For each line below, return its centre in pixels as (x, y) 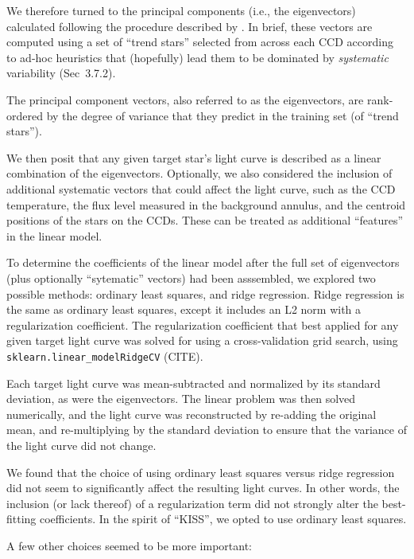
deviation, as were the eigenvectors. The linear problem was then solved (181, 399)
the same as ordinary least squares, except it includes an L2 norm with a (184, 309)
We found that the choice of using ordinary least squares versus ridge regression (201, 472)
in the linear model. (54, 235)
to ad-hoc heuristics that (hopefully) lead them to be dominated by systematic (197, 57)
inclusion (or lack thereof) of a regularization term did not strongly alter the (192, 503)
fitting (21, 519)
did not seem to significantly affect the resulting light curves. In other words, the (203, 488)
